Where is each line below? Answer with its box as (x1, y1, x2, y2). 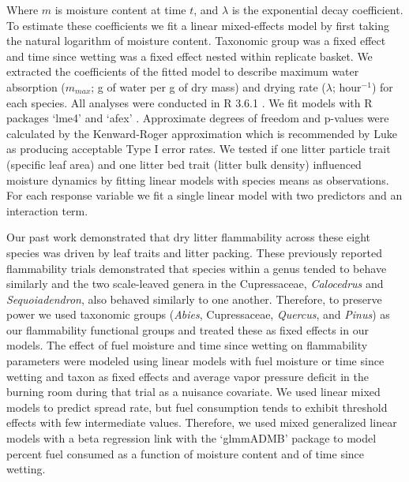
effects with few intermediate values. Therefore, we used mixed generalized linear (6, 414, 397, 431)
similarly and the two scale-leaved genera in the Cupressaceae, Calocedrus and (6, 275, 384, 292)
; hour (332, 78, 362, 95)
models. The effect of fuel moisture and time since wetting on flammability (6, 337, 368, 353)
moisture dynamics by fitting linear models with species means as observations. (6, 171, 389, 188)
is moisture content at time (54, 2, 186, 17)
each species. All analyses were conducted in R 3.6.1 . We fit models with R (6, 94, 373, 110)
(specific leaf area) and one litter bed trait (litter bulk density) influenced (6, 155, 362, 172)
